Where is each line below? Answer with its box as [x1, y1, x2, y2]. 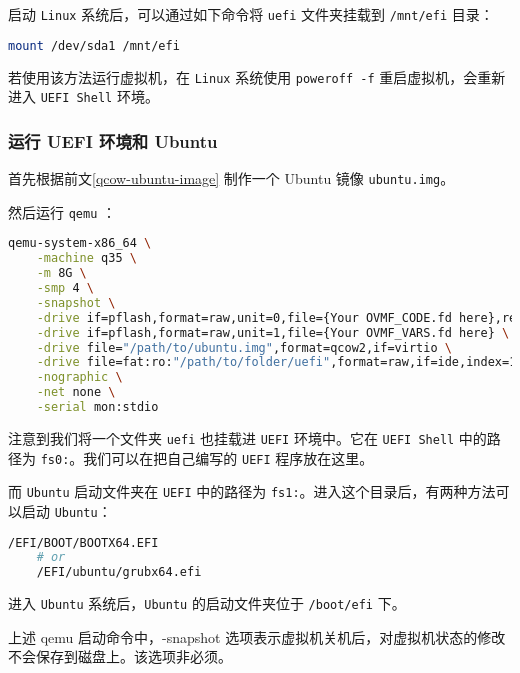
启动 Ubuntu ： [21, 500, 112, 521]
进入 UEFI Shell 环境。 [8, 86, 159, 107]
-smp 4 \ [36, 281, 94, 295]
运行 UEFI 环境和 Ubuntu [8, 128, 218, 153]
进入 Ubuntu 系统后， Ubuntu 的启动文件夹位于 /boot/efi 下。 [8, 593, 406, 614]
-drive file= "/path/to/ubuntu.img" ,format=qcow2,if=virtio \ [36, 340, 452, 355]
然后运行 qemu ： [8, 201, 116, 222]
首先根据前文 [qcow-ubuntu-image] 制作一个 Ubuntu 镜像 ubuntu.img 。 [8, 168, 455, 189]
